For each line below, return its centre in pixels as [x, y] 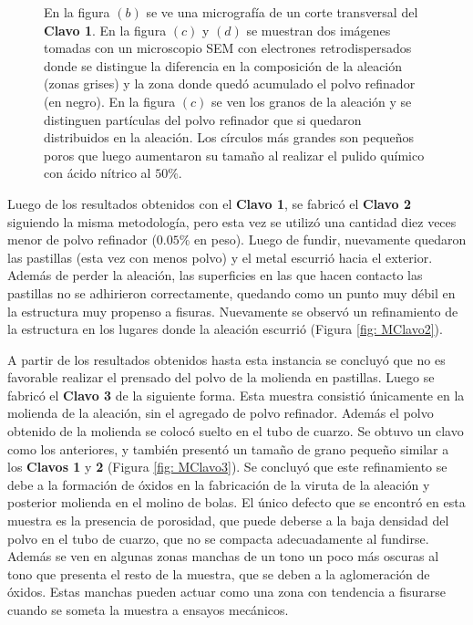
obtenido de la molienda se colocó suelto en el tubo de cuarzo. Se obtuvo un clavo [236, 431]
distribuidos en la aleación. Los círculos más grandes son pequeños [229, 137]
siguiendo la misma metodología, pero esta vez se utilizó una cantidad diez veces [232, 221]
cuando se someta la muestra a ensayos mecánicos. [148, 609]
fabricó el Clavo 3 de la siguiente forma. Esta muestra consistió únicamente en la [236, 395]
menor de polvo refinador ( [82, 240]
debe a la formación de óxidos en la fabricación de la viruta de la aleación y [219, 484]
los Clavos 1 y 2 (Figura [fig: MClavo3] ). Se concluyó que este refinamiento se [227, 467]
